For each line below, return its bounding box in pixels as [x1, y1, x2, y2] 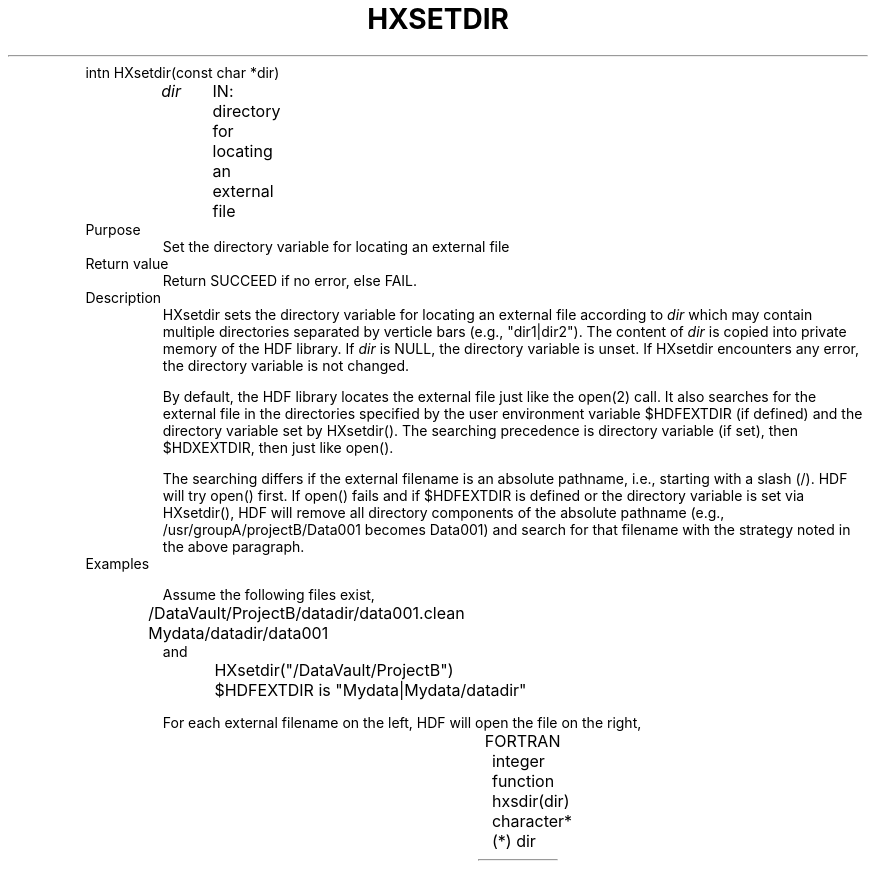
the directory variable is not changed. [162, 356, 410, 374]
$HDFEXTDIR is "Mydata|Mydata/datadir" [214, 679, 527, 700]
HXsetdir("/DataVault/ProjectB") [214, 659, 454, 680]
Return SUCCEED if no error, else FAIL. [162, 271, 418, 289]
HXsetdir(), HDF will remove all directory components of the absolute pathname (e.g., [162, 503, 725, 521]
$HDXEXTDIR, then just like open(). [162, 438, 394, 456]
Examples [85, 554, 150, 572]
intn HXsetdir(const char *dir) [85, 63, 280, 81]
